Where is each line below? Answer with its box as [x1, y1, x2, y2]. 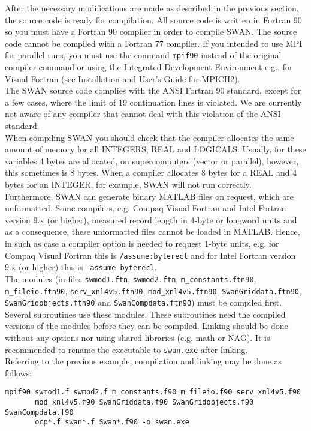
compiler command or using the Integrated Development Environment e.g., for [5, 61, 293, 73]
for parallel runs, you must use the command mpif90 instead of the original [5, 49, 282, 61]
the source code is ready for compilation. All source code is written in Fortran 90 [5, 13, 302, 26]
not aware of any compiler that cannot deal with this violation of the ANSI [5, 107, 281, 120]
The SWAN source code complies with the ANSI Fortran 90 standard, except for [5, 84, 301, 97]
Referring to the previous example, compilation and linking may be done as [5, 355, 282, 367]
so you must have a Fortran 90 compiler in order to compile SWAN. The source [5, 25, 297, 38]
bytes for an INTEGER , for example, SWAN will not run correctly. [5, 178, 252, 190]
